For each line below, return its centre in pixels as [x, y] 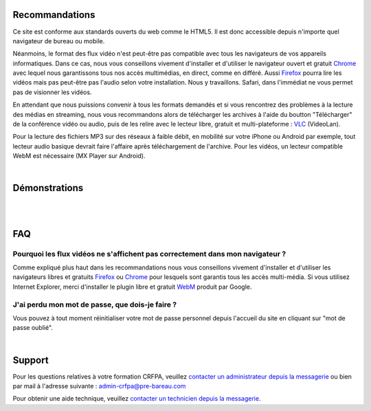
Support [31, 360]
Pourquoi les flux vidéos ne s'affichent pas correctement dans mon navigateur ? [149, 254]
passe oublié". [33, 328]
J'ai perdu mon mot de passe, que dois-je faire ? [95, 304]
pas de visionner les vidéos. [52, 92]
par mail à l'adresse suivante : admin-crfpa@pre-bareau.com [99, 386]
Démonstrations [48, 188]
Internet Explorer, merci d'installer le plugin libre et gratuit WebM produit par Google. [132, 287]
